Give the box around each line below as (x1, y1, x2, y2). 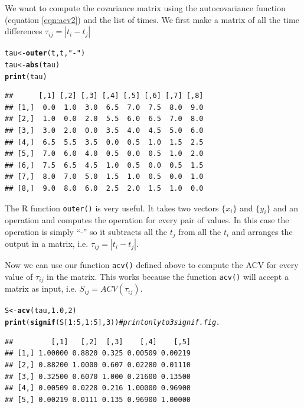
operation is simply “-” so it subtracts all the (5, 225, 168, 237)
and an (273, 201, 299, 214)
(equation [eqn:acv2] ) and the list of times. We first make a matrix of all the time (5, 13, 299, 25)
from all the (178, 225, 221, 237)
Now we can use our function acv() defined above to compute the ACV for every (5, 259, 299, 271)
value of (5, 270, 33, 282)
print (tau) (5, 72, 47, 81)
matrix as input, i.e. (5, 282, 77, 295)
